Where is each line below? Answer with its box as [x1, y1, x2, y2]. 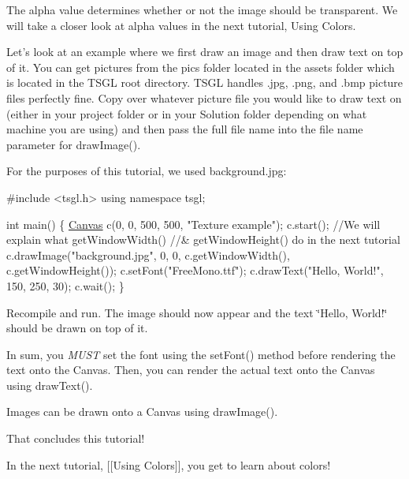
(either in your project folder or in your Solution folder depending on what [6, 105, 367, 122]
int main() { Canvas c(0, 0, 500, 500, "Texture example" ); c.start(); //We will [6, 215, 381, 232]
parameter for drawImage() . [6, 136, 141, 152]
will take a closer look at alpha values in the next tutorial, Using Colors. [6, 17, 356, 33]
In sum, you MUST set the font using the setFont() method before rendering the [6, 346, 396, 362]
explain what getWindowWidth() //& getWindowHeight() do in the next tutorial [6, 231, 400, 248]
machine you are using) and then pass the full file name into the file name [6, 121, 363, 137]
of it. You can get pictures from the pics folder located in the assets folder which [6, 58, 395, 75]
